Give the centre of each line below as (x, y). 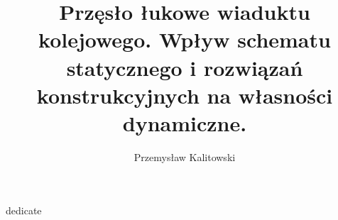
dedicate (24, 210)
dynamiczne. (185, 122)
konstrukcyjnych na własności (185, 95)
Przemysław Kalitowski (185, 156)
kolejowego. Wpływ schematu (185, 39)
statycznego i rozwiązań (185, 67)
